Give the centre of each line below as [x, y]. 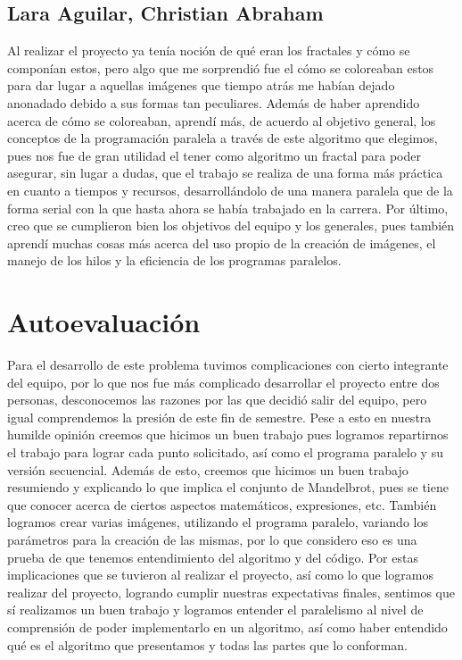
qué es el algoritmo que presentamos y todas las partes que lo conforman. [207, 644]
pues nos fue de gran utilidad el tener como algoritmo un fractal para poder [214, 155]
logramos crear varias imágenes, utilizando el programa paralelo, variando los [218, 522]
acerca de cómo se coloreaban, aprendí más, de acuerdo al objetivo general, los [222, 120]
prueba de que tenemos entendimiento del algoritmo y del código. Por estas [213, 557]
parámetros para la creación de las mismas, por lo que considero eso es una [212, 539]
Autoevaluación [104, 322]
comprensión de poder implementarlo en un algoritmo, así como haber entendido [227, 627]
